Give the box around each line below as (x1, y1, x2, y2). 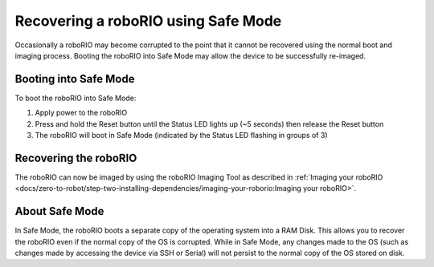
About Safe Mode (14, 204, 104, 218)
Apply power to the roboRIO (35, 108, 128, 118)
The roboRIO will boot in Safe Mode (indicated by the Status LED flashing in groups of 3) (35, 131, 329, 140)
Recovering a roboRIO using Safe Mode (14, 12, 282, 30)
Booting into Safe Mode (14, 72, 135, 86)
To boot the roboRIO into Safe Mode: (14, 93, 137, 103)
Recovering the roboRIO (14, 151, 137, 164)
